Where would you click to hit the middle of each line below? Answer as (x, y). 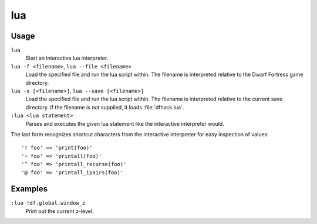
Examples (29, 189)
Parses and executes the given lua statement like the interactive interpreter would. (125, 123)
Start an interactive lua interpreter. (67, 58)
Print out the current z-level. (60, 211)
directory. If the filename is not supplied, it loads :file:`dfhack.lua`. (105, 107)
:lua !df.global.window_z (48, 203)
